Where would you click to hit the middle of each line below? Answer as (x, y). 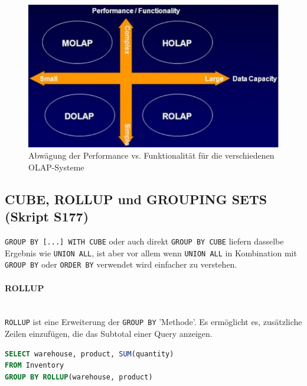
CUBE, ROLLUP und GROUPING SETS (136, 199)
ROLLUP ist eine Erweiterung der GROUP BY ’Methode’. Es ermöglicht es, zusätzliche (153, 322)
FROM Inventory (35, 366)
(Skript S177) (47, 216)
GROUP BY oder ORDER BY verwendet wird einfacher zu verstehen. (121, 264)
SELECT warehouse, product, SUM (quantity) (89, 354)
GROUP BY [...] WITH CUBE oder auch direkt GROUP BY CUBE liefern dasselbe (144, 241)
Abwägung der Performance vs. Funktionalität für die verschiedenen (151, 155)
